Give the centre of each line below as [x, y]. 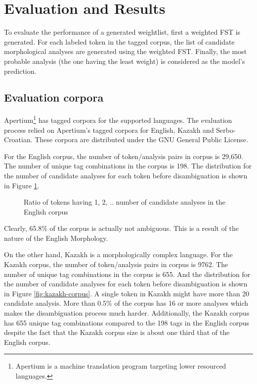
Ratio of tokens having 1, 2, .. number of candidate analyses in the [125, 202]
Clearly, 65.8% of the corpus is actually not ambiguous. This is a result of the [122, 228]
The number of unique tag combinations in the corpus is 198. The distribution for [128, 166]
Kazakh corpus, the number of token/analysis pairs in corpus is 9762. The [116, 264]
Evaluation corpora [54, 97]
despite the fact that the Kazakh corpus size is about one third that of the [117, 332]
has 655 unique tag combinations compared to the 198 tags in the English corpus [127, 322]
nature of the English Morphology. [56, 238]
